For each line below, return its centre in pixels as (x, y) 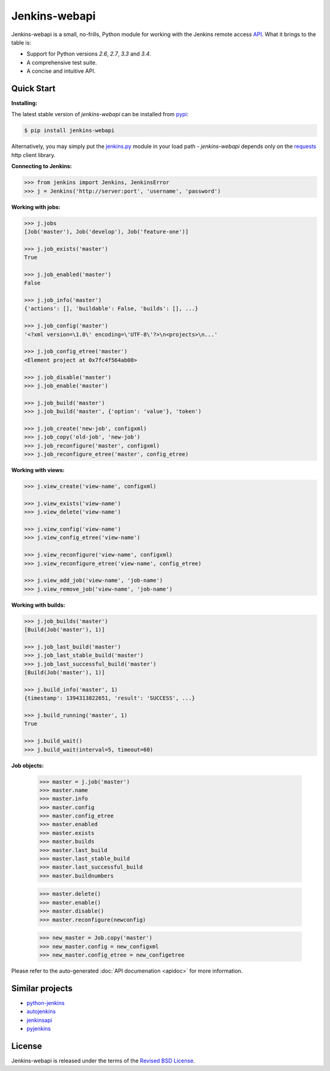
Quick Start (33, 88)
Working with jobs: (36, 207)
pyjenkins (39, 1028)
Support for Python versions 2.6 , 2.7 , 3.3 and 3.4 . (89, 54)
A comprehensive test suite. (62, 62)
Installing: (24, 103)
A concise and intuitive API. (61, 71)
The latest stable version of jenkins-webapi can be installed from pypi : (100, 114)
